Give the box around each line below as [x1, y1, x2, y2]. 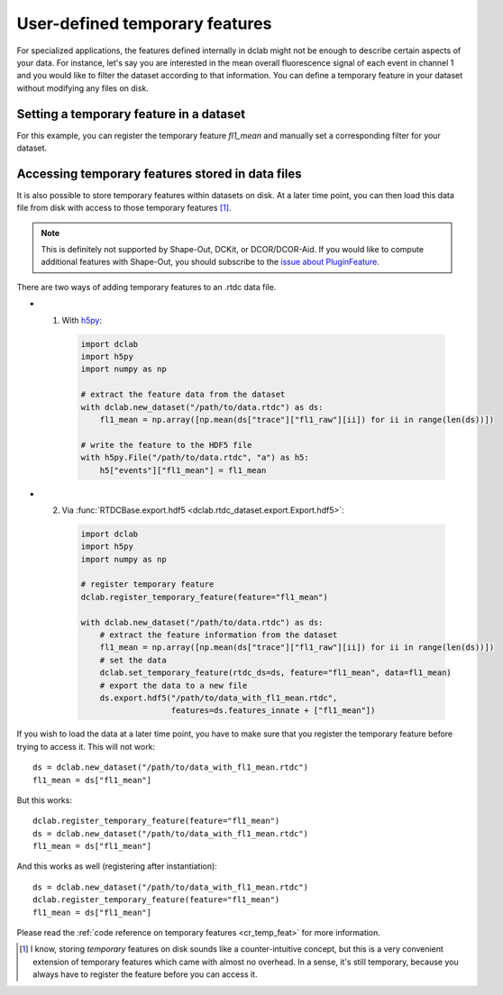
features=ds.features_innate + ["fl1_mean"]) [170, 706, 376, 716]
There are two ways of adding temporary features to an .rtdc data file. [16, 281, 277, 292]
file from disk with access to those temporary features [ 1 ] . [16, 203, 232, 214]
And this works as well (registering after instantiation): [16, 861, 218, 872]
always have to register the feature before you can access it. [32, 969, 258, 980]
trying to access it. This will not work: [16, 741, 156, 752]
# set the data [99, 654, 167, 665]
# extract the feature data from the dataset [80, 389, 286, 400]
